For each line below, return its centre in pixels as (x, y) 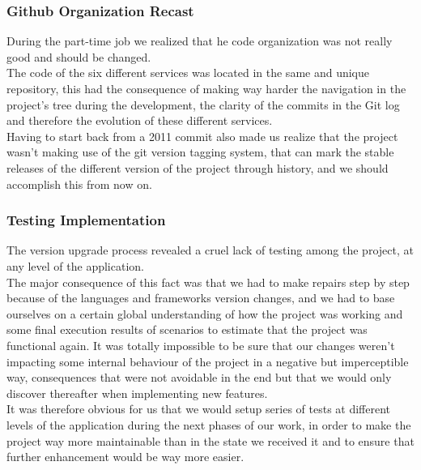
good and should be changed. (79, 56)
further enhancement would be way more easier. (125, 457)
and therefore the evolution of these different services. (140, 120)
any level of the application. (75, 265)
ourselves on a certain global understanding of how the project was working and (205, 313)
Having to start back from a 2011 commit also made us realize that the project (202, 136)
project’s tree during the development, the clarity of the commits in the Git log (203, 104)
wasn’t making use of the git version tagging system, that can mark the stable (200, 152)
